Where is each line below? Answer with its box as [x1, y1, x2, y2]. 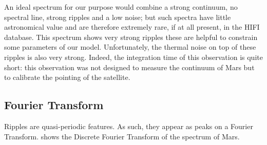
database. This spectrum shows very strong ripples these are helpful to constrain [4, 31, 258, 42]
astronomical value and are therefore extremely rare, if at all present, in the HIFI [4, 22, 260, 32]
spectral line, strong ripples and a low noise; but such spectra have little [4, 11, 231, 22]
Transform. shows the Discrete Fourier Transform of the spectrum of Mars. [4, 131, 240, 141]
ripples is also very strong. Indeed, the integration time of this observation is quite [4, 51, 263, 62]
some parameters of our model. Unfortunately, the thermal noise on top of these [4, 42, 256, 52]
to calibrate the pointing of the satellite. [4, 72, 130, 82]
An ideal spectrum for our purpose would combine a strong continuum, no [4, 2, 238, 12]
